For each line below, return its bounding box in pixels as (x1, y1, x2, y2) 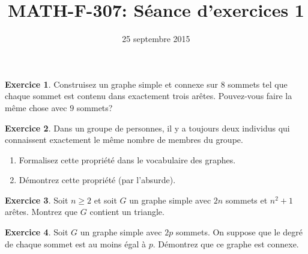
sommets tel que (228, 77, 288, 90)
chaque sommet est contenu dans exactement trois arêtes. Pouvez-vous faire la (5, 89, 292, 102)
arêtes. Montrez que (5, 205, 78, 218)
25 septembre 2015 (122, 32, 190, 45)
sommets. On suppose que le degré (175, 226, 303, 238)
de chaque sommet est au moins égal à (5, 237, 146, 250)
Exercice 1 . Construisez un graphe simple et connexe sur (5, 77, 219, 90)
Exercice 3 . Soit (5, 193, 68, 206)
